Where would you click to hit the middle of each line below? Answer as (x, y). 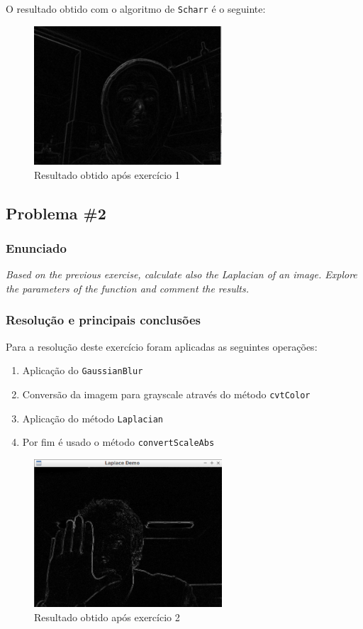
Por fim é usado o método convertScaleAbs (118, 442)
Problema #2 (56, 213)
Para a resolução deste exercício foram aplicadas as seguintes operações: (162, 346)
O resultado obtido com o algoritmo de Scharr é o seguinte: (136, 9)
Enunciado (36, 248)
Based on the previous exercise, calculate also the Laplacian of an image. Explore (181, 274)
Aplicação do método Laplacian (93, 418)
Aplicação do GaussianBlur (83, 370)
